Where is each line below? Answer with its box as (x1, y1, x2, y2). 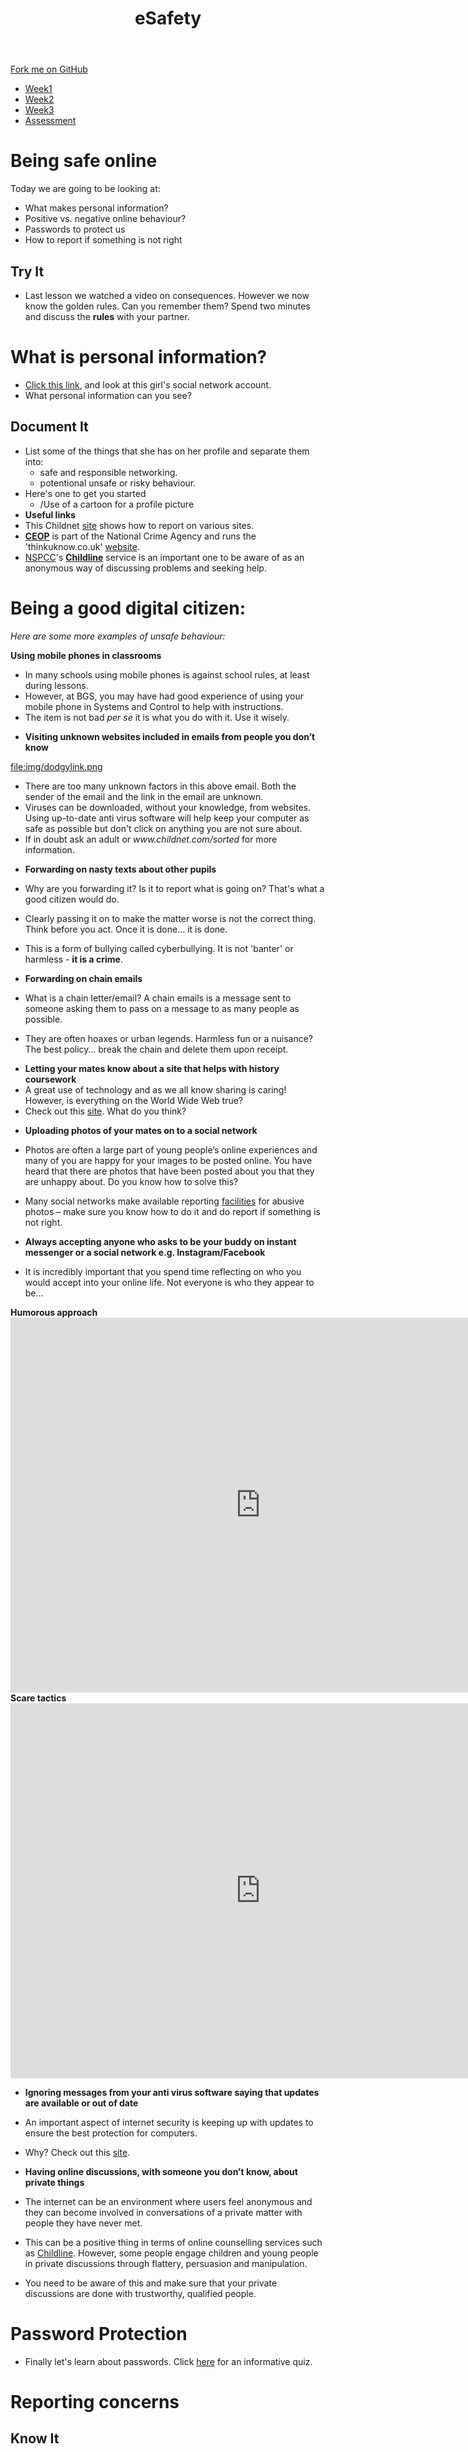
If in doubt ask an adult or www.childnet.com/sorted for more (24, 833, 278, 845)
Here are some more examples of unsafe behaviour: (10, 630, 226, 642)
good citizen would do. (24, 893, 120, 905)
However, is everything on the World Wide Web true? (24, 1094, 244, 1106)
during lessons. (24, 679, 89, 691)
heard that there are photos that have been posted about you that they (24, 1165, 315, 1177)
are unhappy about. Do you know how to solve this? (24, 1175, 239, 1187)
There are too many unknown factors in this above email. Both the (24, 780, 297, 792)
